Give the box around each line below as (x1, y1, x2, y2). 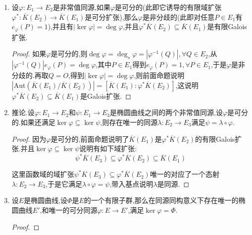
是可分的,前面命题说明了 (50, 133, 129, 144)
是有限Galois (207, 21, 247, 32)
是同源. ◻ (157, 178, 190, 189)
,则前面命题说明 (134, 70, 185, 80)
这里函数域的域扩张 (11, 169, 74, 179)
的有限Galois (195, 133, 235, 144)
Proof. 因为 (11, 133, 47, 144)
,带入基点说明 (109, 178, 153, 189)
